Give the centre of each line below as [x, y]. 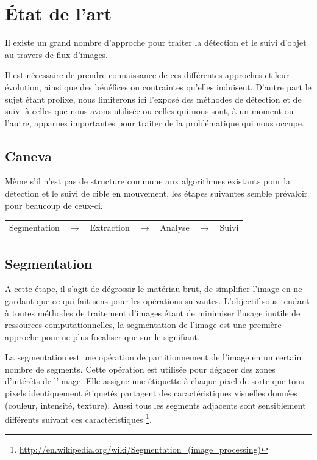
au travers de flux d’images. [57, 54]
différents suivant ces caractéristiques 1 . [78, 418]
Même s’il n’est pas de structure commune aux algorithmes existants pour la [148, 181]
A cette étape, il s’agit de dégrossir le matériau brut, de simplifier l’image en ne [154, 289]
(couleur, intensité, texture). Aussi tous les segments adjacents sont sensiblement [155, 405]
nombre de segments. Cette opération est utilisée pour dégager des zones [140, 369]
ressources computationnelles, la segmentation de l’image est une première [143, 325]
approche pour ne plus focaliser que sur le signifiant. [102, 336]
